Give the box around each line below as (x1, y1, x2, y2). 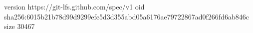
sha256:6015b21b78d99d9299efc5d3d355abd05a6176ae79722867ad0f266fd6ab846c (4, 11, 249, 21)
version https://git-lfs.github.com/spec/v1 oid (4, 1, 145, 11)
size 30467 (4, 21, 35, 31)
